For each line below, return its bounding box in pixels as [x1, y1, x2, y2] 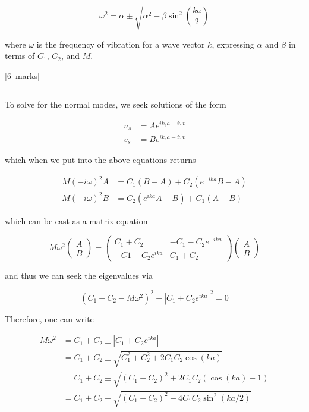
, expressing [212, 37, 254, 50]
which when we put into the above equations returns [5, 153, 196, 166]
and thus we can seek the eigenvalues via [5, 269, 153, 282]
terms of [5, 49, 35, 62]
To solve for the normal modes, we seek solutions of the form [5, 98, 226, 111]
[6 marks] [5, 69, 40, 81]
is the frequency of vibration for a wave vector [36, 37, 205, 50]
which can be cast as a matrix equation [5, 214, 148, 227]
